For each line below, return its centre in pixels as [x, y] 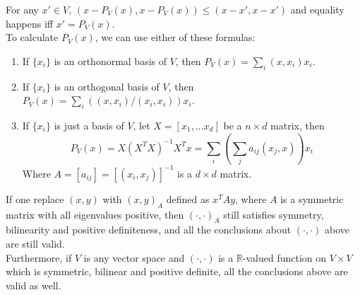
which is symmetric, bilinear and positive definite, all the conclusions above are [177, 271]
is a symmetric [312, 198]
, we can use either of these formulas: [175, 37]
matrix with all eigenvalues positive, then [95, 214]
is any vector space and [134, 257]
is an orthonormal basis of [110, 60]
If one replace [35, 198]
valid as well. [34, 285]
